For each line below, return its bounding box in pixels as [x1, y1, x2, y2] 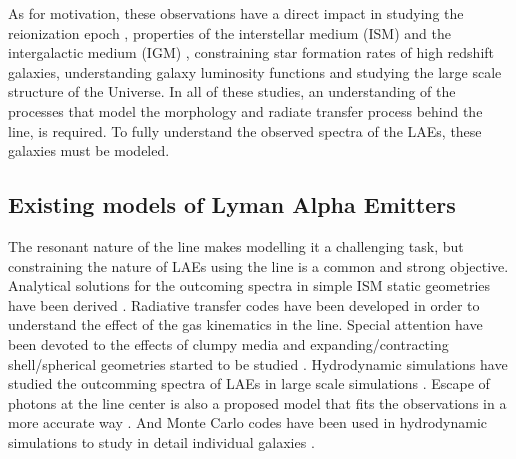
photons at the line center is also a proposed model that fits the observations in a [8, 392, 507, 413]
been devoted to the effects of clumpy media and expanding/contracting [8, 333, 449, 354]
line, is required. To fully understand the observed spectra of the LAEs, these [8, 120, 482, 141]
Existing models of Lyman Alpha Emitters [8, 189, 456, 220]
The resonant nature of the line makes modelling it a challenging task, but [8, 235, 464, 256]
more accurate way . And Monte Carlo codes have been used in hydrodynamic [8, 412, 488, 433]
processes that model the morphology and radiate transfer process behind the [8, 100, 483, 121]
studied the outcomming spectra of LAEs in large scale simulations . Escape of [8, 373, 490, 394]
